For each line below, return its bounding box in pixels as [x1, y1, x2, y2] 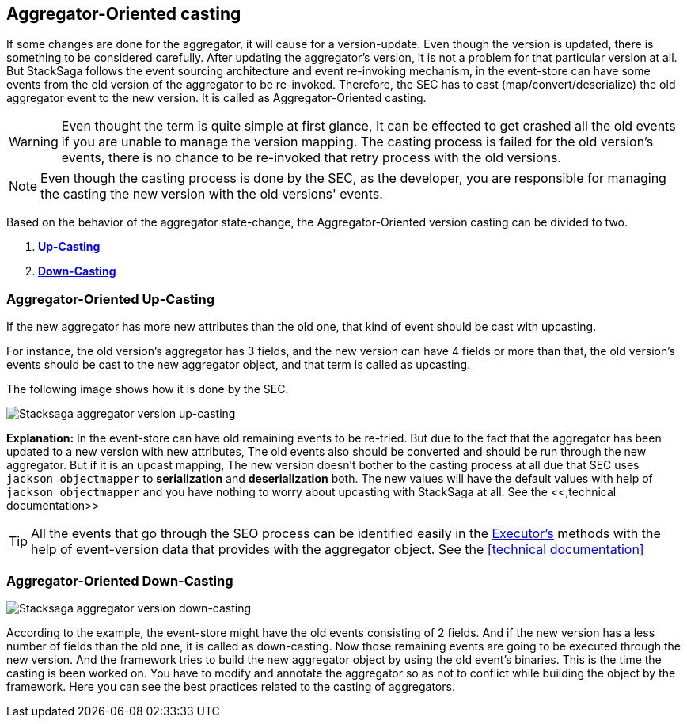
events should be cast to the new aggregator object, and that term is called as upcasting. [6, 358, 471, 372]
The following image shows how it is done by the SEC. [6, 382, 289, 396]
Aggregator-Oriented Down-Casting [6, 572, 233, 589]
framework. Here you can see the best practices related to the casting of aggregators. [6, 679, 455, 693]
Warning [9, 134, 59, 150]
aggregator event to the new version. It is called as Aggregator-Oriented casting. [6, 91, 427, 105]
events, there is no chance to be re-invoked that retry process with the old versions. [61, 150, 561, 166]
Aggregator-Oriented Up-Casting [6, 290, 215, 307]
